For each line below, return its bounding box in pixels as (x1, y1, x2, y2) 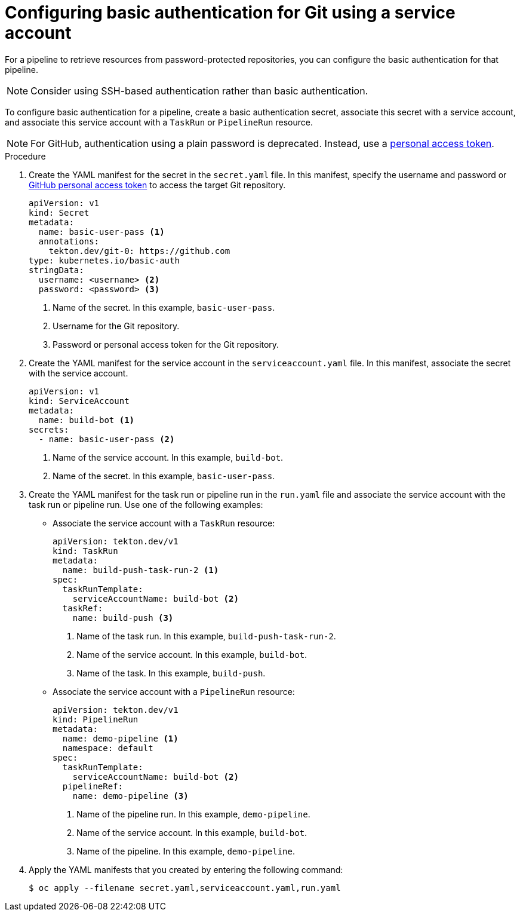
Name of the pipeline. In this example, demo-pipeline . (76, 845, 296, 856)
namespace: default (62, 743, 153, 753)
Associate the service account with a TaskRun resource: (53, 517, 275, 528)
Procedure (5, 151, 46, 161)
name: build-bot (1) (38, 415, 135, 425)
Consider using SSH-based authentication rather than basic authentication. (30, 84, 368, 97)
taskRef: (62, 603, 103, 613)
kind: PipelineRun (53, 714, 139, 724)
